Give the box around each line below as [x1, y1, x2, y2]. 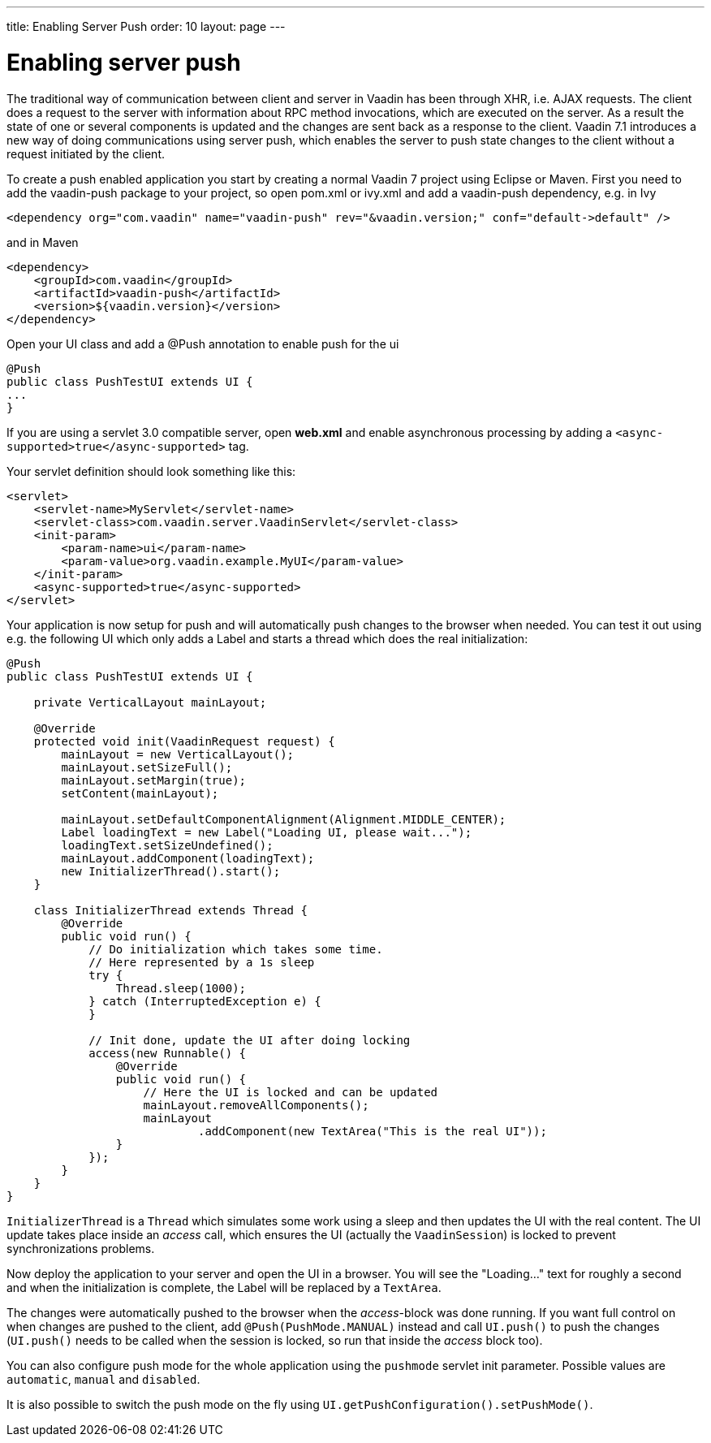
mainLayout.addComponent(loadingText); [61, 851, 315, 865]
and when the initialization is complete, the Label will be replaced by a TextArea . [6, 1280, 442, 1294]
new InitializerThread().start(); [61, 864, 281, 878]
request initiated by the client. [6, 146, 166, 161]
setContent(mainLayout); [61, 786, 219, 800]
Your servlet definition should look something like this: [6, 464, 296, 478]
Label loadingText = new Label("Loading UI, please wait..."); [61, 825, 472, 839]
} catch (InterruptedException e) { [88, 994, 321, 1008]
